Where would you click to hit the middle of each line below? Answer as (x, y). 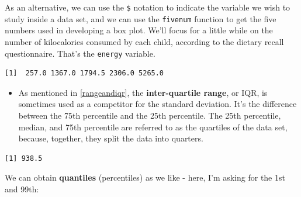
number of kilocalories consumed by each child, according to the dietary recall (144, 41)
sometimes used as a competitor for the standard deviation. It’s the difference (158, 104)
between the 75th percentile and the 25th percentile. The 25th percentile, (150, 115)
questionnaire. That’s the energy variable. (80, 53)
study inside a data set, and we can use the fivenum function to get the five (141, 18)
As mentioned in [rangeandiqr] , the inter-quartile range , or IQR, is (143, 92)
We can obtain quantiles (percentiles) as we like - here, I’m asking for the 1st (145, 177)
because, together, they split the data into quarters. (111, 138)
